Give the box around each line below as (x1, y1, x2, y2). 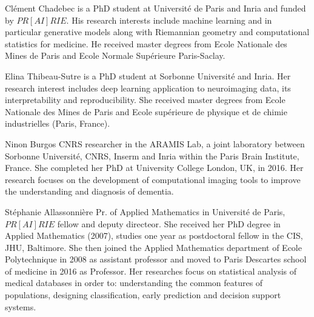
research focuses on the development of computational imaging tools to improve (5, 173, 301, 185)
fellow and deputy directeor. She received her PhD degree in (57, 217, 281, 230)
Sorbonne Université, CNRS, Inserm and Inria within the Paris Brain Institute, (5, 149, 299, 162)
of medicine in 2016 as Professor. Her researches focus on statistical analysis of (5, 264, 296, 277)
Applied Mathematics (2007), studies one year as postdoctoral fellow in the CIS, (5, 229, 303, 242)
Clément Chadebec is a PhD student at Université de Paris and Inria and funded (5, 2, 306, 14)
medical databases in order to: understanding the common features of (5, 276, 263, 289)
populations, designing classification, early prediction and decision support (5, 289, 281, 301)
